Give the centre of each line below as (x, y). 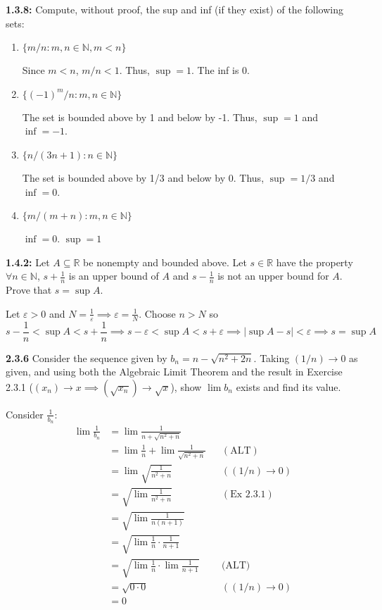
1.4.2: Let (28, 262)
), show (186, 386)
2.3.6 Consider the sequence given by (87, 357)
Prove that (29, 290)
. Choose (157, 313)
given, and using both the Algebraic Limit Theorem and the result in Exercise (174, 372)
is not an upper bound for (273, 276)
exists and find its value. (288, 386)
